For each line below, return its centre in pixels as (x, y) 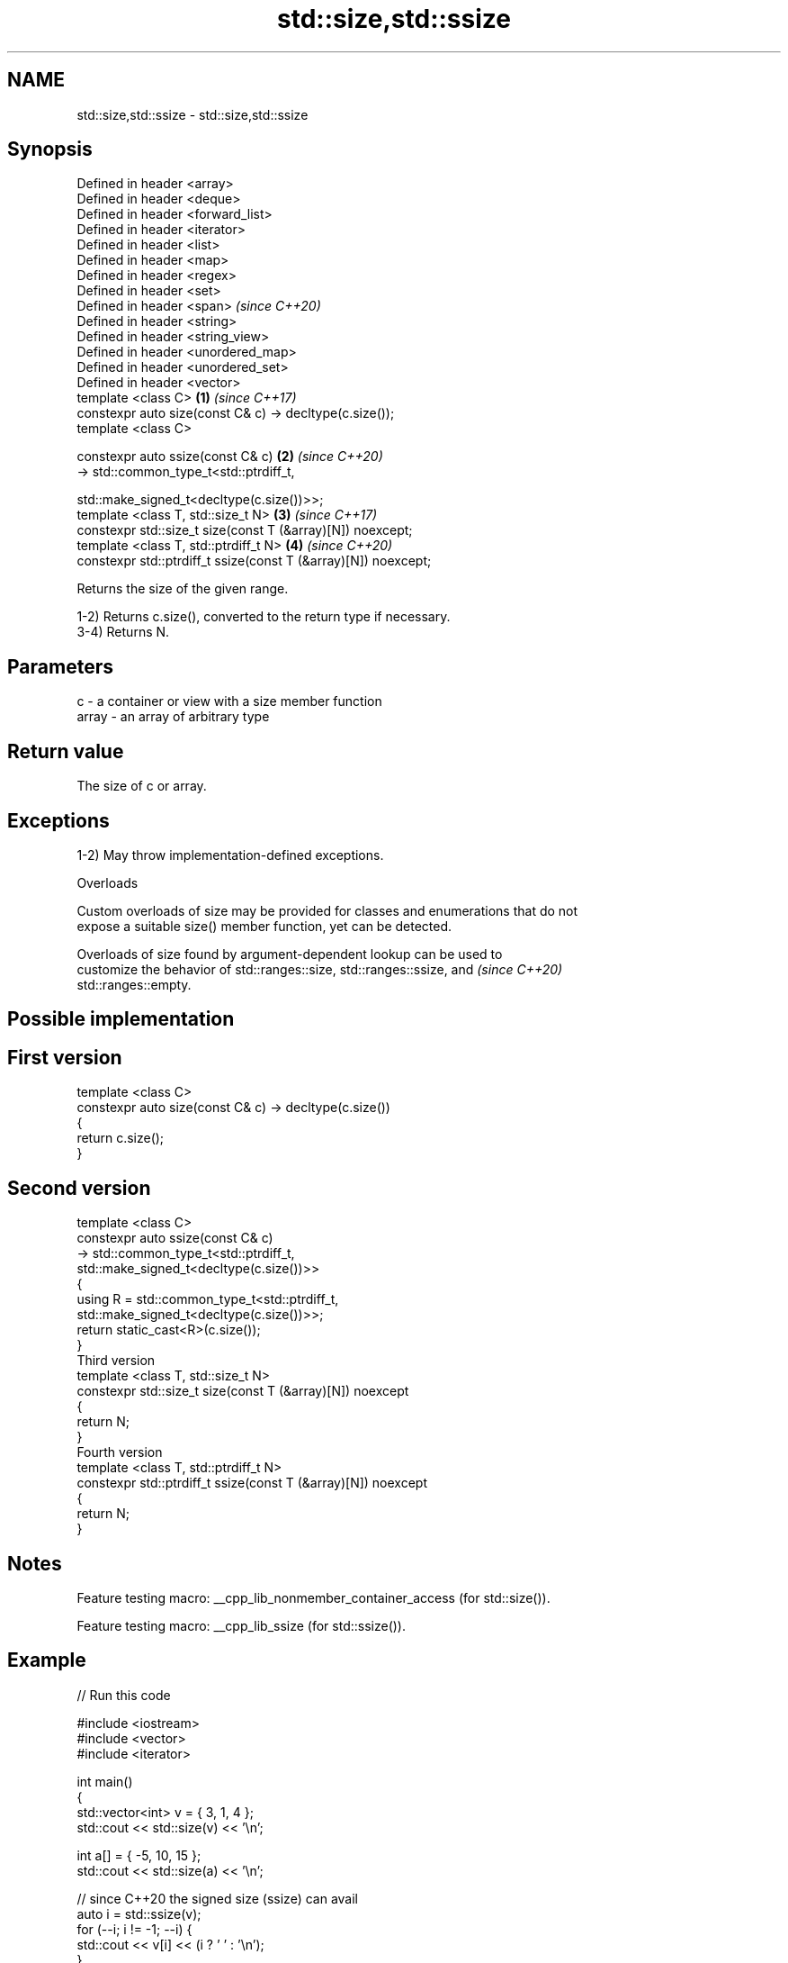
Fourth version (120, 1452)
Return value (66, 751)
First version (65, 1057)
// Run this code (124, 1695)
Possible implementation (121, 1019)
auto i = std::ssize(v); (139, 1913)
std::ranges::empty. (134, 984)
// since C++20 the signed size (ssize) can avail (217, 1898)
